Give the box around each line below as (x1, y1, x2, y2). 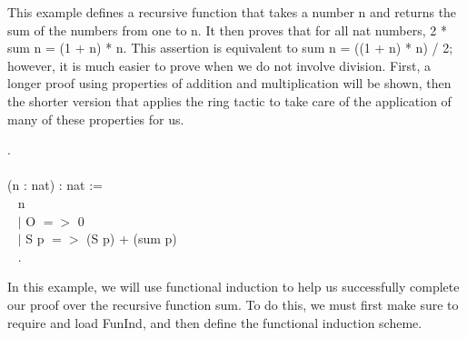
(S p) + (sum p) (86, 229, 177, 248)
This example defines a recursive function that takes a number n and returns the (7, 3, 457, 21)
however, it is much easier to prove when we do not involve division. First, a (7, 55, 432, 75)
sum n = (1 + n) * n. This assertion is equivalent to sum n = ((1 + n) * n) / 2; (7, 38, 453, 57)
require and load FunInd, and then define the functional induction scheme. (7, 313, 422, 332)
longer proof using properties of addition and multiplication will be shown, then (7, 74, 452, 93)
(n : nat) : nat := (7, 175, 104, 194)
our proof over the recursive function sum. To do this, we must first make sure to (7, 294, 459, 313)
